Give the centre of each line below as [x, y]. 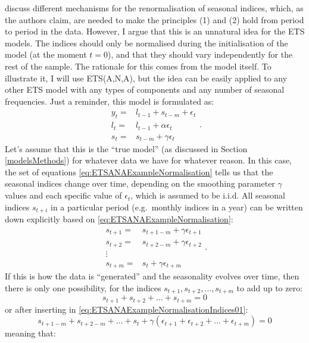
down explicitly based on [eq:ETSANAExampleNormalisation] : [119, 219]
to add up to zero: [270, 287]
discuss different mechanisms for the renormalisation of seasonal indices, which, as [154, 8]
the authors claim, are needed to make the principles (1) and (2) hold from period [154, 19]
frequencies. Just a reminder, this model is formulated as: [110, 101]
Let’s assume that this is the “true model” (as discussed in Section [126, 148]
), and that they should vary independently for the [200, 54]
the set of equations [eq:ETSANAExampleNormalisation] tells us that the [139, 171]
